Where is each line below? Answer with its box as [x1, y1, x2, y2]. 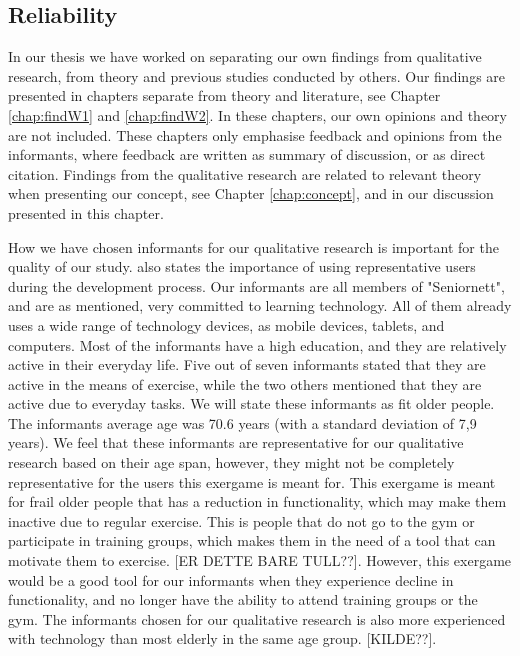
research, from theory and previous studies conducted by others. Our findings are [8, 65, 506, 86]
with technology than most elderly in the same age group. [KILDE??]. [8, 628, 437, 649]
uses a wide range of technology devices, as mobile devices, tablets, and [8, 314, 445, 335]
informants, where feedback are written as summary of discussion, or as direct [8, 144, 486, 165]
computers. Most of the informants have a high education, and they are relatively [8, 334, 507, 355]
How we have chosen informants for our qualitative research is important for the [8, 236, 499, 257]
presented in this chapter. [8, 202, 164, 223]
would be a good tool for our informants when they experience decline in [8, 569, 454, 590]
